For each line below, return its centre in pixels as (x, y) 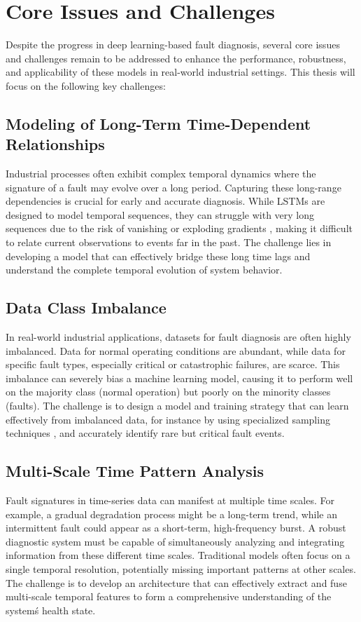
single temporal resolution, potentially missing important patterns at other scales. (181, 568)
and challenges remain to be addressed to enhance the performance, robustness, (176, 58)
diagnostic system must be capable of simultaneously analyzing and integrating (175, 541)
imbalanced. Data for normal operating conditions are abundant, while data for (176, 350)
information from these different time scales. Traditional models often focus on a (178, 555)
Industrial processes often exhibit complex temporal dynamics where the (161, 174)
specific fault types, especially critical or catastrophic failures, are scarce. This (173, 364)
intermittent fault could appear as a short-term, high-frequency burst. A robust (176, 528)
